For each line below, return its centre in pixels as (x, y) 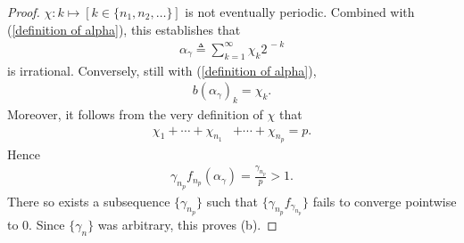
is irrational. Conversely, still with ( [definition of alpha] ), (162, 70)
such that (232, 201)
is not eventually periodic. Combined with (300, 12)
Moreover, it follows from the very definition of (135, 113)
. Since (47, 224)
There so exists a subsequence (89, 201)
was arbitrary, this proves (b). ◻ (187, 224)
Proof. (24, 12)
